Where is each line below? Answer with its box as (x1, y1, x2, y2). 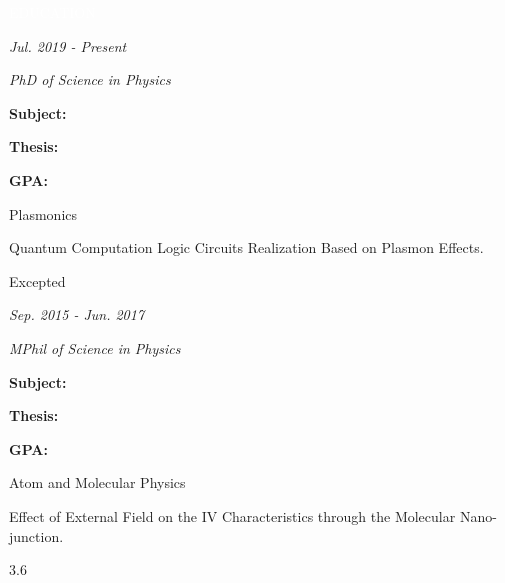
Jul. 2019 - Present (9, 35, 127, 56)
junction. (9, 525, 64, 546)
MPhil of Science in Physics (9, 337, 181, 358)
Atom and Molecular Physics (9, 472, 186, 493)
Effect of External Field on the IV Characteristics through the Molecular (9, 505, 456, 526)
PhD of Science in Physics (9, 69, 171, 90)
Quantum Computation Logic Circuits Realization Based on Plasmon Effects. (9, 237, 484, 258)
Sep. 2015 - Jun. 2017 (9, 304, 145, 325)
